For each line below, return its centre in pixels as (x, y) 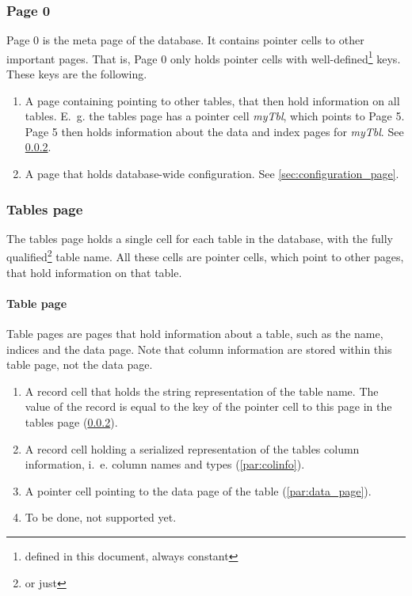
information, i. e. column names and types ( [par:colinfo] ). (165, 464)
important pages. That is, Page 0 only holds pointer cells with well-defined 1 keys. (204, 57)
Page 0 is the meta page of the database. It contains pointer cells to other (185, 40)
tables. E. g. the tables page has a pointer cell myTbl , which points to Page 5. (215, 116)
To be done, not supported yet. (101, 517)
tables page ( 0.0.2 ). (71, 422)
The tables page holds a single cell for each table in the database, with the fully (200, 238)
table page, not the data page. (80, 364)
